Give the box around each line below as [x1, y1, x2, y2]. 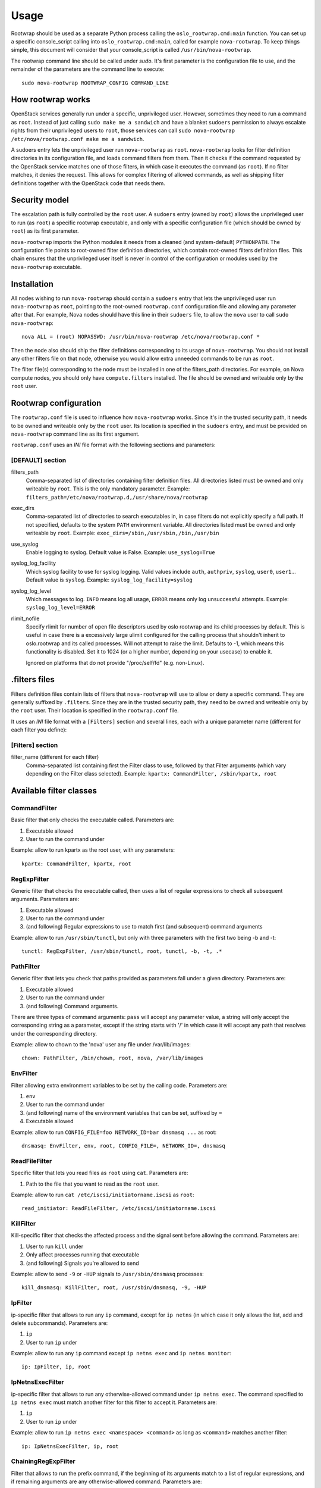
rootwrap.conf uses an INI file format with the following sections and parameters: [11, 441, 216, 449]
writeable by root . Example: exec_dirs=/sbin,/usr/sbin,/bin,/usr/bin [26, 530, 219, 537]
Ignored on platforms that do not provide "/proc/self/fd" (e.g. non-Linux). [26, 659, 204, 666]
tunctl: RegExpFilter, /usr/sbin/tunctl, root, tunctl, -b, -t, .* [21, 948, 222, 955]
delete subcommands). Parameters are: [11, 1319, 108, 1327]
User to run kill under [26, 1243, 83, 1250]
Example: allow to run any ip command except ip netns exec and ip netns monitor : [11, 1350, 232, 1357]
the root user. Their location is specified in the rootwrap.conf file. [11, 707, 179, 714]
